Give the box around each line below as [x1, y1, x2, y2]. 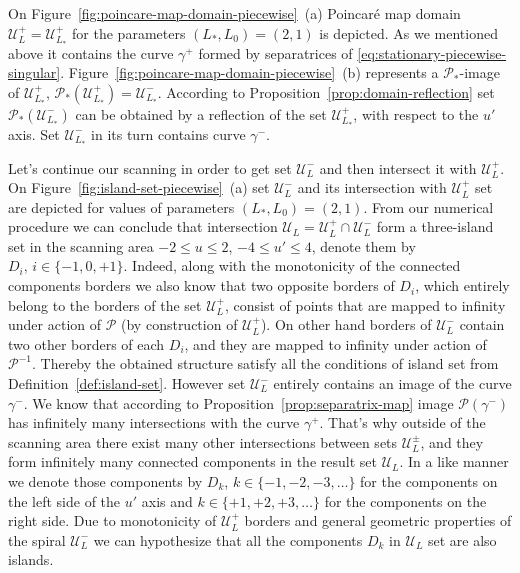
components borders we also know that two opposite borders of [8, 275, 395, 296]
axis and [141, 490, 193, 511]
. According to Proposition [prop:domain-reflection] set [157, 81, 495, 102]
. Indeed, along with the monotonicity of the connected [123, 255, 461, 276]
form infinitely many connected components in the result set [8, 451, 377, 472]
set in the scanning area [8, 235, 154, 256]
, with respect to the [353, 103, 479, 124]
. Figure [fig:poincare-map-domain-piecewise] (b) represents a [60, 62, 439, 83]
